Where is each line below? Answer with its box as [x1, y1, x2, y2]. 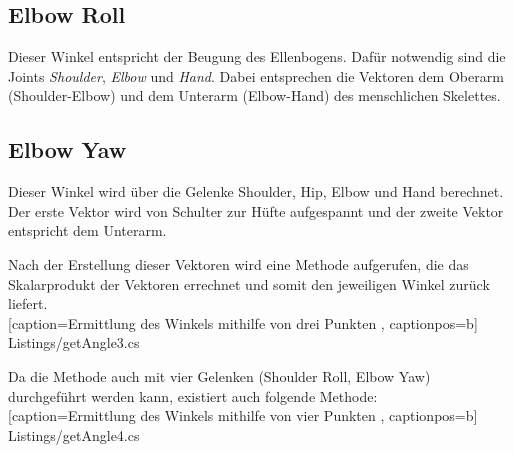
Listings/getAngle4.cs [8, 424, 140, 445]
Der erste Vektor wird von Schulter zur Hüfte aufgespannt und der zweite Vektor [8, 200, 504, 221]
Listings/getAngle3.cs [8, 332, 140, 353]
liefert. [8, 293, 48, 314]
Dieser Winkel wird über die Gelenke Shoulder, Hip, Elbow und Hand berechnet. [8, 181, 504, 202]
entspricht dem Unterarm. [8, 220, 167, 241]
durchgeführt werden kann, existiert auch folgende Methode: [8, 385, 378, 406]
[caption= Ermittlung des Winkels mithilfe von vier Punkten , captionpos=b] [8, 405, 478, 426]
